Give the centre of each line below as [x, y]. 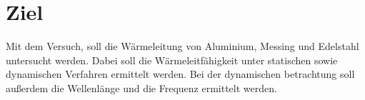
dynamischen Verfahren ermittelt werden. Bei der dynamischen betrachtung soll [180, 74]
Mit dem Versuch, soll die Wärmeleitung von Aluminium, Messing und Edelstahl [182, 46]
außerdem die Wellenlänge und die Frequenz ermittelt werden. [141, 87]
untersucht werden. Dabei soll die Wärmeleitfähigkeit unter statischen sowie [172, 60]
